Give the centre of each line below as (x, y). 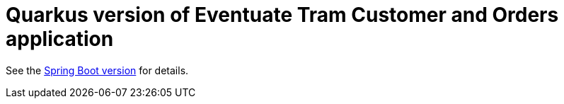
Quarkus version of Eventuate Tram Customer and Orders (282, 15)
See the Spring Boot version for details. (97, 70)
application (60, 39)
